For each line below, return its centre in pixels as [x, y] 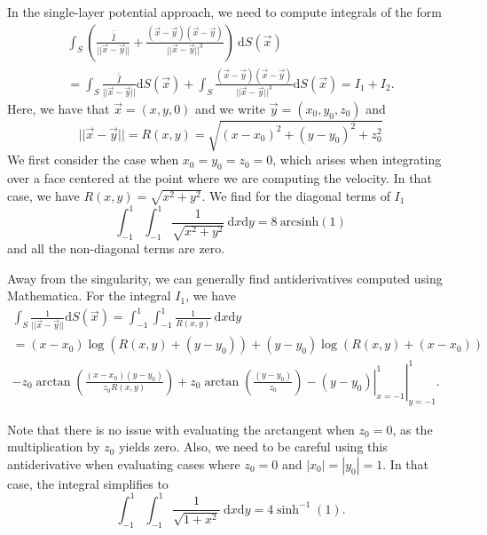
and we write [231, 108]
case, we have [43, 195]
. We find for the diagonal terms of [296, 195]
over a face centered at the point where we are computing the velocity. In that [220, 178]
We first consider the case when [93, 160]
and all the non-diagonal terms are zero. [116, 248]
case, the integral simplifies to [88, 483]
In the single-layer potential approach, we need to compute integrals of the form [224, 12]
